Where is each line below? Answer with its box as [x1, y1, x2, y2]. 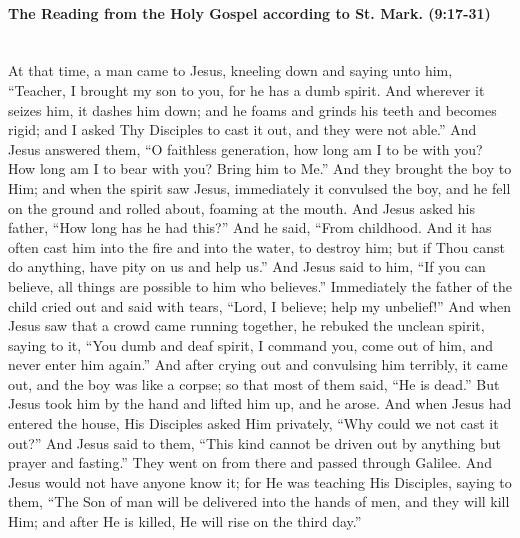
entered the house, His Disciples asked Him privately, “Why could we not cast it [8, 413, 499, 434]
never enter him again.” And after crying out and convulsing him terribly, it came [8, 354, 508, 375]
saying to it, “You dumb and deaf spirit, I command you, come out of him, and [8, 334, 494, 355]
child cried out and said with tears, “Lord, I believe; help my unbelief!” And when [8, 295, 511, 316]
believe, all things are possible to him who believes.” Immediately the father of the [8, 275, 512, 296]
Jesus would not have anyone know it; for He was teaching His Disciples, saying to [8, 471, 512, 492]
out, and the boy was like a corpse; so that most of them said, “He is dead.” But [8, 373, 500, 394]
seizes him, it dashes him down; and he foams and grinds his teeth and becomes [8, 99, 497, 120]
